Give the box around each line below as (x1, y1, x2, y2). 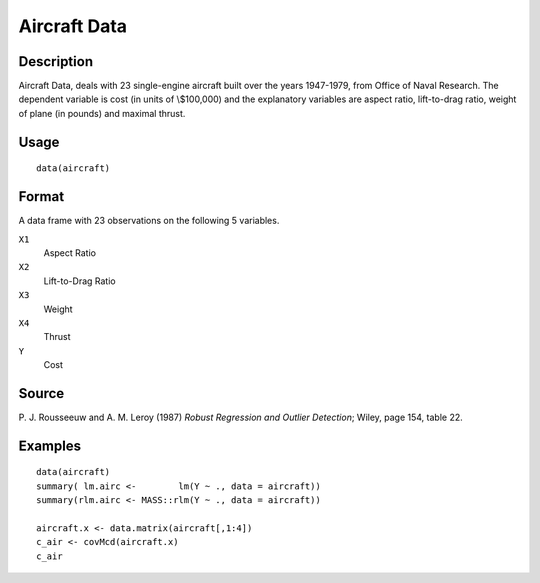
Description (18, 53, 94, 70)
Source (18, 385, 65, 402)
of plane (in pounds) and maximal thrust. (18, 107, 186, 119)
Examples (18, 437, 82, 454)
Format (18, 188, 65, 205)
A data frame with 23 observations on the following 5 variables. (18, 215, 280, 227)
